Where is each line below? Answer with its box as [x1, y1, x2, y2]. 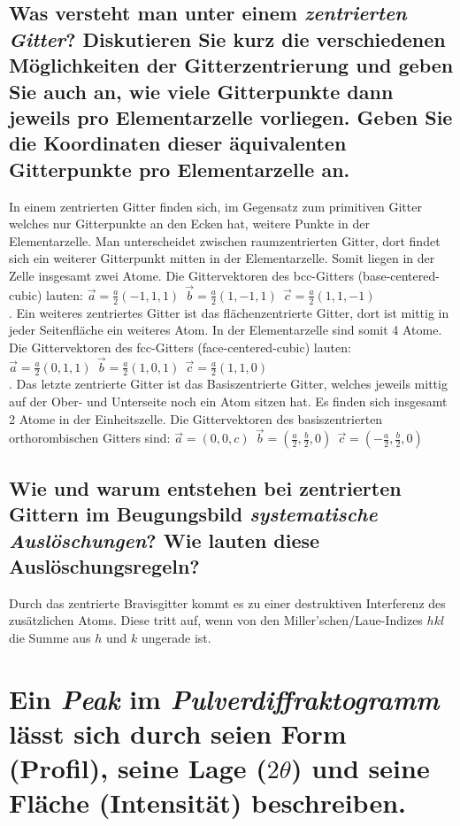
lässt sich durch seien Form [9, 714, 347, 751]
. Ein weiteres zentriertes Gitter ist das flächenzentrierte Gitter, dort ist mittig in [9, 303, 449, 321]
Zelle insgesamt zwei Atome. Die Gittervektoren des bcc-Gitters [9, 266, 355, 284]
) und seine [290, 750, 430, 786]
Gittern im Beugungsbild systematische [9, 500, 378, 528]
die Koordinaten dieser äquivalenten [9, 129, 347, 157]
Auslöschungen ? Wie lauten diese [9, 526, 320, 553]
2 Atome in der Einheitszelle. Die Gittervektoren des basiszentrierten [9, 409, 383, 428]
